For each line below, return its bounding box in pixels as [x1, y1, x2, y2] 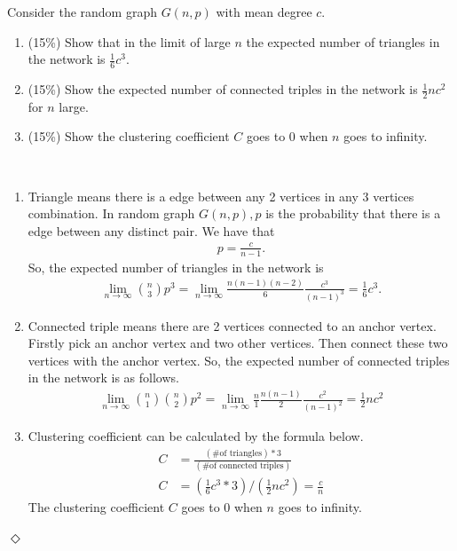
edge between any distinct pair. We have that [28, 221, 275, 240]
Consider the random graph [7, 3, 157, 20]
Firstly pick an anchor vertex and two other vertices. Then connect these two [28, 334, 448, 352]
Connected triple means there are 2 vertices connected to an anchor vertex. [28, 316, 437, 335]
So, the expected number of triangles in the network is [28, 257, 324, 276]
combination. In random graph [28, 204, 195, 223]
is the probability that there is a [265, 204, 441, 223]
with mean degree [216, 3, 312, 20]
